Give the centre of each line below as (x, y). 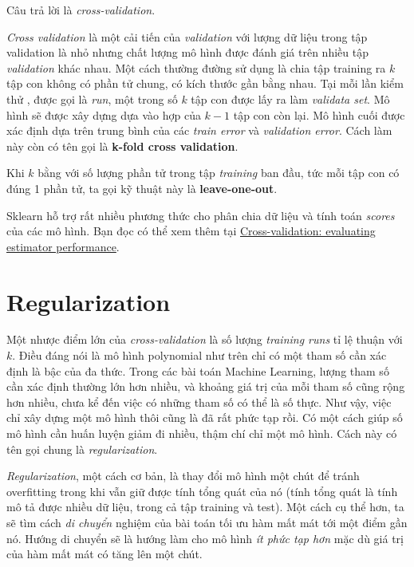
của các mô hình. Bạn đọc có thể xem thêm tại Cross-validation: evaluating (191, 231)
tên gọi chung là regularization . (82, 449)
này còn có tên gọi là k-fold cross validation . (122, 146)
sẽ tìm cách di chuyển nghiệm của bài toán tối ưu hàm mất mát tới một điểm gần (207, 522)
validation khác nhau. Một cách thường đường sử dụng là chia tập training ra (196, 67)
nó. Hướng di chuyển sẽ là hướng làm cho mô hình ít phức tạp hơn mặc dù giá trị (205, 538)
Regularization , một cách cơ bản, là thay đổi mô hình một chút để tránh (183, 476)
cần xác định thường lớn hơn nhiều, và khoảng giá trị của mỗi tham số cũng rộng (206, 386)
